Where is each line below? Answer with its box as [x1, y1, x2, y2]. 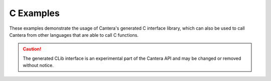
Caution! [23, 46, 42, 52]
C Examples [9, 8, 60, 19]
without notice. [23, 62, 54, 68]
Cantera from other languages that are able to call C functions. [9, 32, 139, 38]
